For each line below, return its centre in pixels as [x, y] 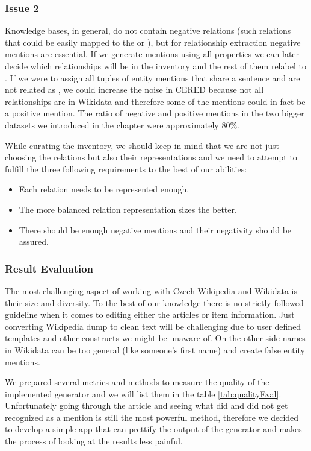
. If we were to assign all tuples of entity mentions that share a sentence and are [152, 77]
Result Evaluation [49, 268]
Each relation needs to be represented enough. [104, 189]
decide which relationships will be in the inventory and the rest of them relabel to [155, 66]
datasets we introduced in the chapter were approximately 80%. [122, 125]
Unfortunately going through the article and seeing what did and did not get [146, 405]
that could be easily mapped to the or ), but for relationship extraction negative [153, 42]
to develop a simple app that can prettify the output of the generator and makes [153, 429]
